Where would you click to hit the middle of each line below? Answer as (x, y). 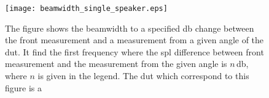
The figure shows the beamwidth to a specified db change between (130, 28)
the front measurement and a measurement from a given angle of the (134, 40)
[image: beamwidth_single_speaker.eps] (86, 9)
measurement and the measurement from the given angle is (116, 64)
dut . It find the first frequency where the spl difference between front (134, 51)
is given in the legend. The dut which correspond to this (143, 76)
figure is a (24, 87)
